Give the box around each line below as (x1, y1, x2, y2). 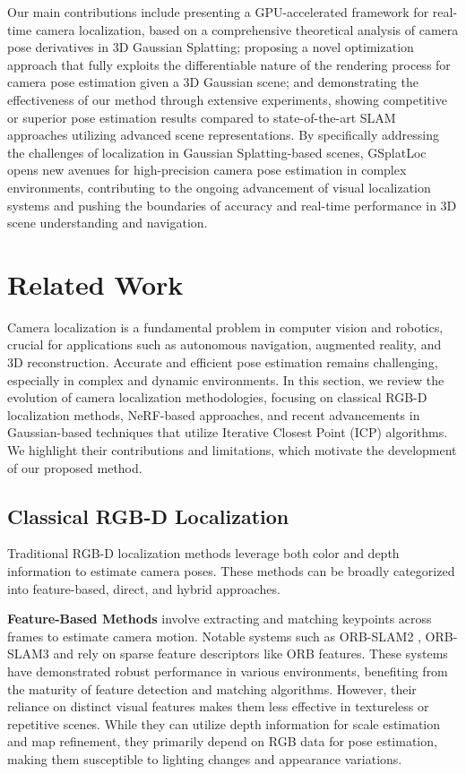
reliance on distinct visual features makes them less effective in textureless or (7, 697, 429, 716)
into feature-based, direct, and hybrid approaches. (7, 579, 280, 598)
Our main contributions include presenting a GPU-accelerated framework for (7, 3, 429, 21)
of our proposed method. (7, 458, 142, 477)
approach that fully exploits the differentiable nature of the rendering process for (7, 55, 451, 73)
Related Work (7, 265, 184, 302)
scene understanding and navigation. (7, 213, 208, 232)
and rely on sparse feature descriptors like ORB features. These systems (53, 644, 448, 663)
